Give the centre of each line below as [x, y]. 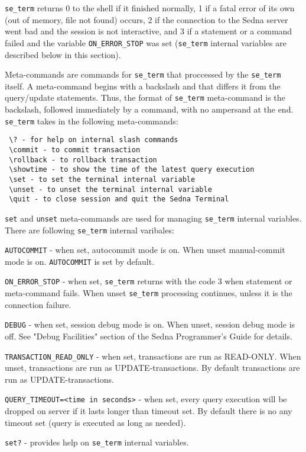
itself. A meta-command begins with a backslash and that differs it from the [143, 86]
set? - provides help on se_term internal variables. [97, 442]
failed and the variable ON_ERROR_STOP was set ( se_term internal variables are [146, 42]
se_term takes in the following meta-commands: [92, 121]
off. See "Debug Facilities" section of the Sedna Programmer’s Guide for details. [149, 336]
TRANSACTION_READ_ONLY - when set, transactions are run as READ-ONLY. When [153, 356]
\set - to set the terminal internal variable [102, 179]
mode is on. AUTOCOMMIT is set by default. [80, 261]
